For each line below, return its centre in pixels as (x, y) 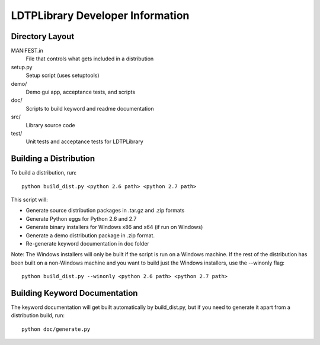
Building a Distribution (53, 159)
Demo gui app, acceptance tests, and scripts (81, 92)
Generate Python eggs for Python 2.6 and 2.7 (81, 218)
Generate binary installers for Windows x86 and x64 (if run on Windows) (114, 227)
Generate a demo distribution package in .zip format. (90, 235)
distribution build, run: (38, 315)
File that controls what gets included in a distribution (90, 59)
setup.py (22, 67)
